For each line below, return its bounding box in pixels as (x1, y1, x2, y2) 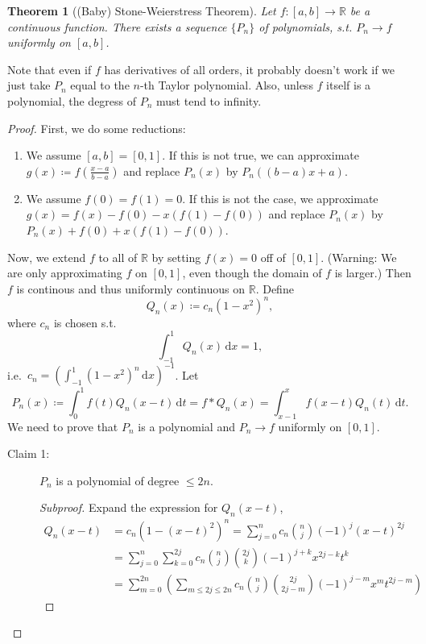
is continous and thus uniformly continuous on (16, 280, 246, 297)
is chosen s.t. (53, 314, 117, 330)
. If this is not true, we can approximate (162, 147, 359, 164)
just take (7, 77, 51, 93)
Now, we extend (7, 248, 86, 265)
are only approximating (7, 264, 122, 281)
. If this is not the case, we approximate (182, 189, 378, 206)
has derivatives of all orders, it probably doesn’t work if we (104, 60, 395, 77)
